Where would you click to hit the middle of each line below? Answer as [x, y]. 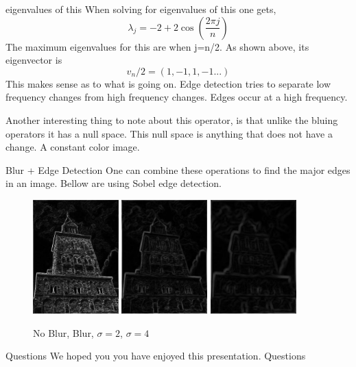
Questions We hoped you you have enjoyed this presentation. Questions [156, 356]
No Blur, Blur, [63, 332]
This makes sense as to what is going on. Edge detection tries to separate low [168, 83]
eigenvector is [34, 60]
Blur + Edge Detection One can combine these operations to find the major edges [178, 169]
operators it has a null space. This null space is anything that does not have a [169, 133]
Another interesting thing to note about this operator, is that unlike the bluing [172, 119]
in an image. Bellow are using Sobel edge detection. [114, 183]
